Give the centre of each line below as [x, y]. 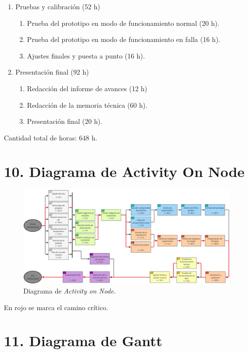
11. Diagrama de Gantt [83, 341]
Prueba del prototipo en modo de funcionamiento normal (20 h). [123, 23]
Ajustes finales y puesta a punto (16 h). [86, 55]
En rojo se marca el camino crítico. [56, 307]
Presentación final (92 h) [52, 72]
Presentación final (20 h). [65, 121]
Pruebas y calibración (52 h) [58, 6]
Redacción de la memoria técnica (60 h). [87, 105]
